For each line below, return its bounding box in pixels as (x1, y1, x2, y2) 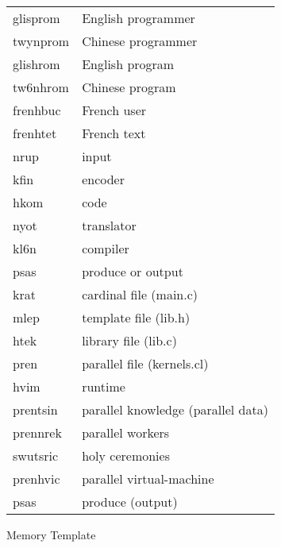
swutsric (13, 446, 59, 465)
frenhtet (13, 124, 57, 142)
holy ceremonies (82, 446, 170, 465)
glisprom (13, 9, 60, 27)
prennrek (13, 423, 62, 442)
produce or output (82, 262, 183, 280)
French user (82, 101, 147, 119)
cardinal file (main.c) (82, 285, 198, 303)
